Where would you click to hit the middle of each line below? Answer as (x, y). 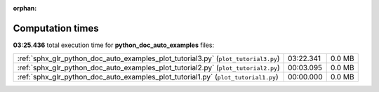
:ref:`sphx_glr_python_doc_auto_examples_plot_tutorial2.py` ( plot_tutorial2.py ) (148, 68)
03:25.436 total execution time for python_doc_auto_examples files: (113, 45)
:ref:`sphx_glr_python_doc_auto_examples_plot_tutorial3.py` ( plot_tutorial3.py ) (148, 58)
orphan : (25, 8)
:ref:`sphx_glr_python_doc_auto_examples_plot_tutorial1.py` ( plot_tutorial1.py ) (148, 77)
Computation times (56, 28)
